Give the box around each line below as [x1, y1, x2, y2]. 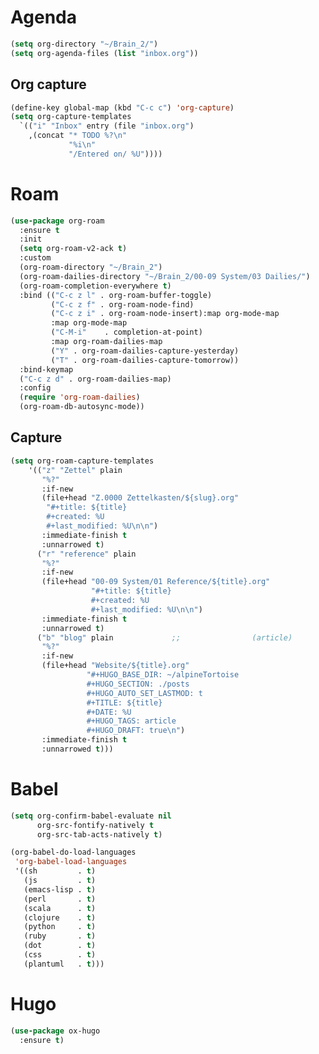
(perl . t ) [23, 894, 97, 904]
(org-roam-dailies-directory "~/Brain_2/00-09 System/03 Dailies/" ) [19, 271, 311, 281]
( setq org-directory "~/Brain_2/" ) [10, 39, 159, 49]
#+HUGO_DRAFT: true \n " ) [86, 726, 186, 736]
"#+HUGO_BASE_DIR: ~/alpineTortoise [86, 670, 240, 680]
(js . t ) [23, 876, 97, 886]
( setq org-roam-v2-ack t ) [19, 244, 128, 254]
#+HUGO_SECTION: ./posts [86, 679, 190, 689]
